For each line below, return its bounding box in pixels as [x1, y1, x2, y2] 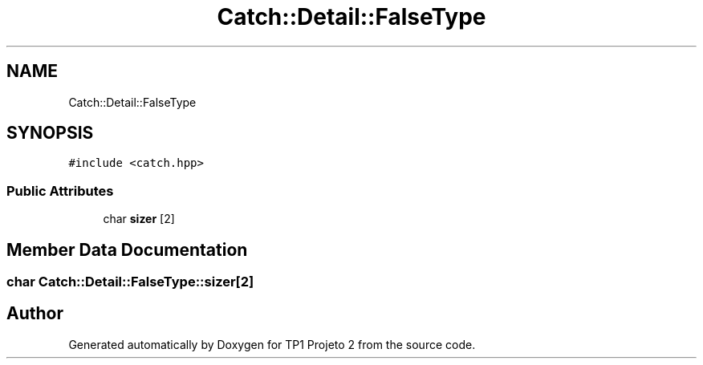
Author [6, 303, 63, 324]
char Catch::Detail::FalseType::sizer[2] [6, 274, 254, 290]
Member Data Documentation [6, 239, 248, 260]
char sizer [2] [103, 212, 175, 226]
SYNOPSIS [6, 123, 94, 144]
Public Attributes [6, 182, 114, 199]
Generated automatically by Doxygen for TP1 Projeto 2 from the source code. [68, 337, 476, 351]
